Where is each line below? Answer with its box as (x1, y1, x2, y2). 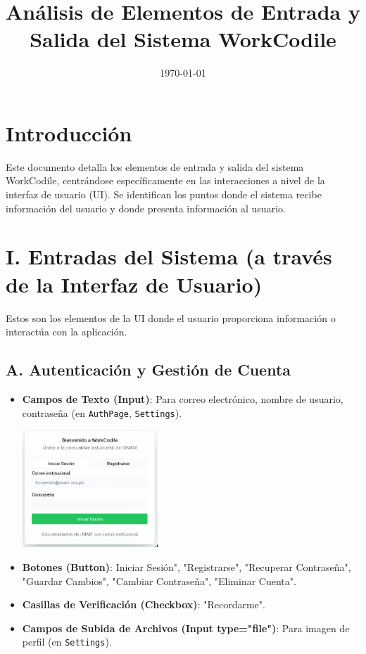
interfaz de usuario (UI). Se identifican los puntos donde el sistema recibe (6, 187, 322, 202)
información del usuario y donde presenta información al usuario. (6, 200, 286, 215)
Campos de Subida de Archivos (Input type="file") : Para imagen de (22, 620, 350, 635)
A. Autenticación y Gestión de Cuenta (6, 359, 291, 380)
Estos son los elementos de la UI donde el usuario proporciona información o (6, 310, 336, 325)
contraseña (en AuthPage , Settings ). (22, 405, 182, 420)
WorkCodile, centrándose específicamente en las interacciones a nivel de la (6, 173, 325, 188)
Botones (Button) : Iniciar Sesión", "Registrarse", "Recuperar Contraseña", (22, 560, 351, 575)
